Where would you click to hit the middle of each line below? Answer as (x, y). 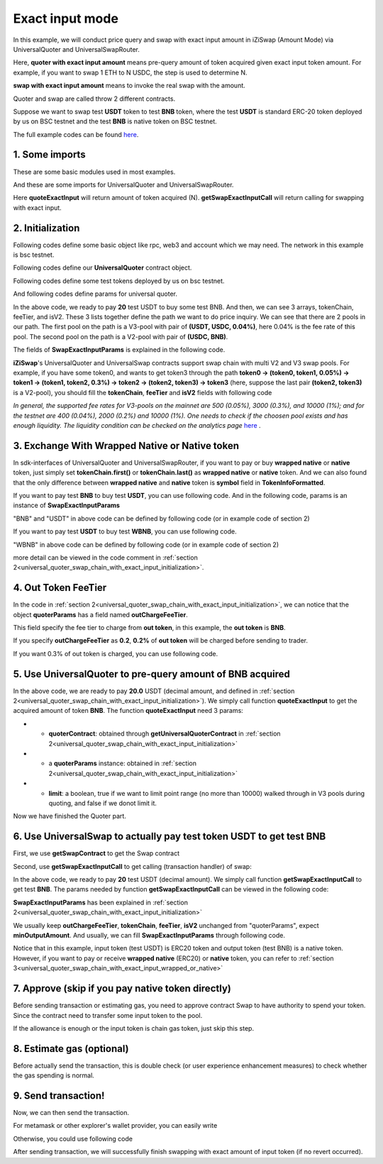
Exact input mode (66, 18)
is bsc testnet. (34, 255)
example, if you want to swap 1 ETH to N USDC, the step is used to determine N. (130, 72)
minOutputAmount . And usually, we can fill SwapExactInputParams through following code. (149, 936)
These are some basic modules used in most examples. (94, 172)
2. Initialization (46, 228)
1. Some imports (49, 155)
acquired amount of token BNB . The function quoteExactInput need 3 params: (128, 711)
